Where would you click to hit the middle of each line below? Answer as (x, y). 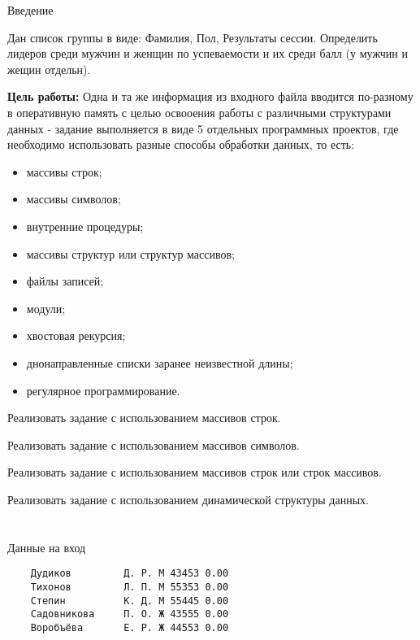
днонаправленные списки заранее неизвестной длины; (160, 362)
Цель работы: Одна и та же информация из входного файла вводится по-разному (210, 96)
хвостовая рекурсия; (76, 335)
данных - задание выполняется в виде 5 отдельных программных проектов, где (203, 128)
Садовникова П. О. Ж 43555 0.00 (130, 614)
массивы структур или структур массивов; (130, 253)
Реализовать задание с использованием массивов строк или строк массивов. (195, 472)
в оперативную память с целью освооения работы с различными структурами (199, 112)
